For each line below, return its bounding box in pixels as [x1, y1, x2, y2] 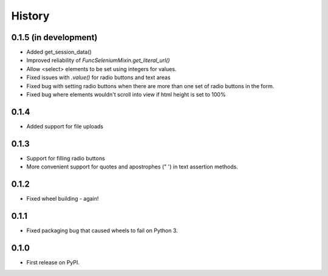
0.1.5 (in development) [11, 32, 98, 43]
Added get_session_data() [26, 49, 92, 56]
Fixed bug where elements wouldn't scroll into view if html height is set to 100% [26, 91, 226, 98]
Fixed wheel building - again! [26, 195, 99, 202]
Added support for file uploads [26, 122, 103, 130]
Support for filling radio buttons [26, 154, 106, 162]
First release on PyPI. [26, 258, 80, 266]
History [11, 9, 50, 22]
